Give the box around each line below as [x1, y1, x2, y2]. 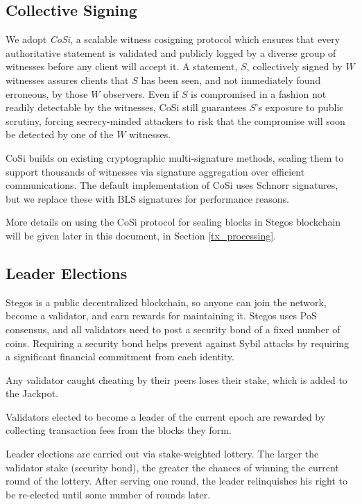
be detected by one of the [6, 127, 114, 142]
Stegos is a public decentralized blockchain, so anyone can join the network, [6, 294, 327, 309]
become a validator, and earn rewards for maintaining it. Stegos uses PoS [6, 308, 317, 323]
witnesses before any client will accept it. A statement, [6, 59, 238, 74]
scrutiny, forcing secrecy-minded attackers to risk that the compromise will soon [6, 113, 345, 128]
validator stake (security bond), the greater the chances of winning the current [6, 460, 339, 474]
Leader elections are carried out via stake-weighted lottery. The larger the [6, 446, 319, 461]
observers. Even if [103, 86, 179, 101]
